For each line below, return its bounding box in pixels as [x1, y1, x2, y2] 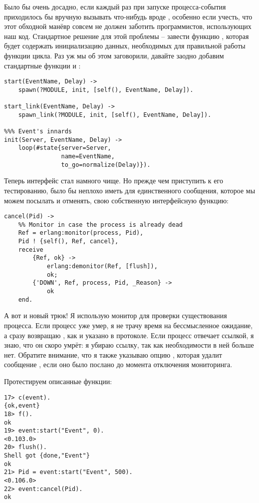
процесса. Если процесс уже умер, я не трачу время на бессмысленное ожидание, [4, 320, 253, 330]
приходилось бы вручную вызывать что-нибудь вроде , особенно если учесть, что [4, 11, 253, 21]
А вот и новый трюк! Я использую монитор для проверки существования [4, 310, 227, 321]
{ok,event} [4, 402, 40, 410]
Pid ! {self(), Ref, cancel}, [18, 238, 119, 245]
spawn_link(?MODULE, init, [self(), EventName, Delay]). [18, 111, 212, 118]
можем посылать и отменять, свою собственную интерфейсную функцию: [4, 195, 229, 205]
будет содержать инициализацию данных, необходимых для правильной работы [4, 40, 246, 51]
